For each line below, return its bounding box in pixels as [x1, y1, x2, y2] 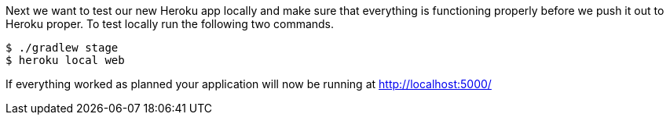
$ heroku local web [5, 54, 125, 66]
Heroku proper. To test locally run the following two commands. [5, 17, 335, 30]
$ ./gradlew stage [5, 41, 119, 54]
